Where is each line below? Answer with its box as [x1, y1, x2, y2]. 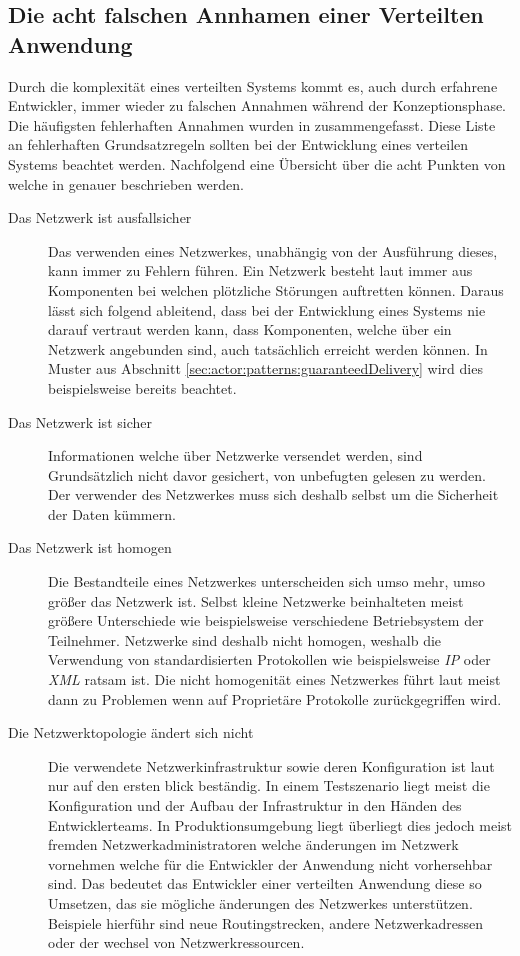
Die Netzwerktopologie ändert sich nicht [8, 722, 254, 743]
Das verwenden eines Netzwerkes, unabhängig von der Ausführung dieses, [48, 240, 498, 261]
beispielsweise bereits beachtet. [48, 377, 237, 398]
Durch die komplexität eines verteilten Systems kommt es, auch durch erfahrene [8, 75, 498, 96]
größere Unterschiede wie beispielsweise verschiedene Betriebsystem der [48, 610, 484, 631]
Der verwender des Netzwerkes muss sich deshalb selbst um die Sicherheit [48, 484, 499, 505]
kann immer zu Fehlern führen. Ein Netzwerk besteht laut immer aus [48, 260, 473, 281]
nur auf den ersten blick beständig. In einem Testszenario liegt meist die [48, 775, 490, 796]
